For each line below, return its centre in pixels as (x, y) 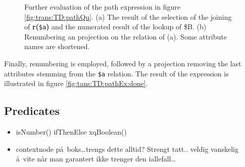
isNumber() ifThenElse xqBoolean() (71, 132)
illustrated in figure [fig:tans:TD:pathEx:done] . (76, 83)
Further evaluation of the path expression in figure (102, 7)
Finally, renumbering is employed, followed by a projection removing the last (123, 64)
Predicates (32, 111)
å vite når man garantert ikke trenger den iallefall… (96, 159)
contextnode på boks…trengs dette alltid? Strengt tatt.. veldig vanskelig (127, 149)
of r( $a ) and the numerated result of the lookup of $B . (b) (115, 27)
